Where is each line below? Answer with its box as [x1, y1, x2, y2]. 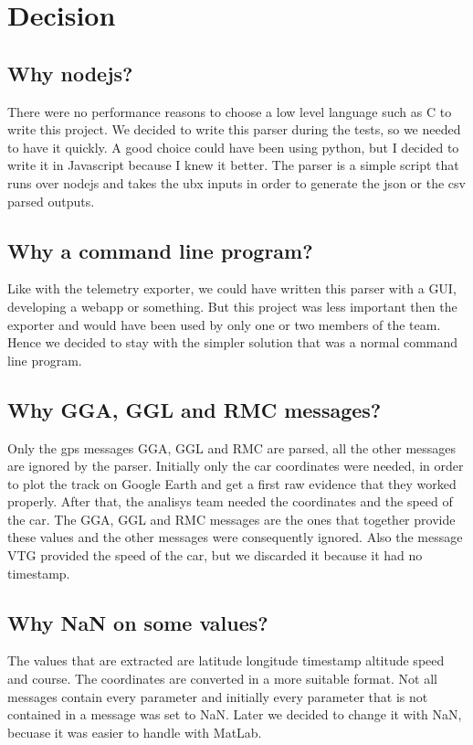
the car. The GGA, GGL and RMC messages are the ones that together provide [7, 509, 456, 528]
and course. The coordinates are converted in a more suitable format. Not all [7, 669, 438, 688]
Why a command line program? [7, 236, 313, 264]
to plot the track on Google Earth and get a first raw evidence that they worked [7, 474, 457, 493]
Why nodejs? [7, 59, 133, 87]
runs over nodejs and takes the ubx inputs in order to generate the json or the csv [7, 173, 466, 192]
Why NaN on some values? [7, 608, 268, 636]
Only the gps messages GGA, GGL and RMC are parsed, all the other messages [7, 438, 457, 457]
